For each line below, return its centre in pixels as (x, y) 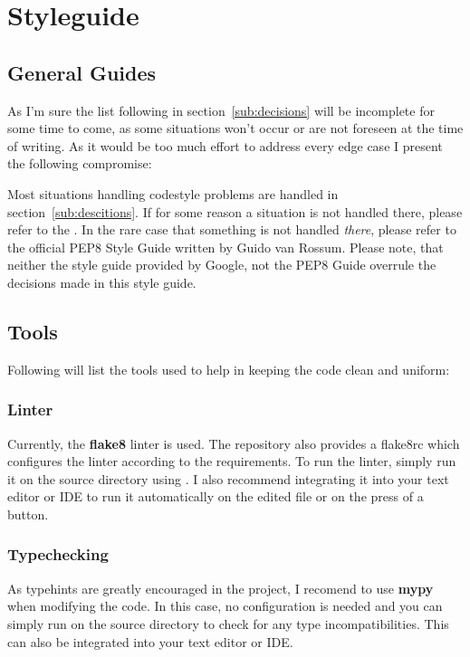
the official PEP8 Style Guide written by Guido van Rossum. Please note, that (225, 247)
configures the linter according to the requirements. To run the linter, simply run (232, 461)
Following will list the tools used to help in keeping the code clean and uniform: (229, 369)
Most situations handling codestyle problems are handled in (173, 193)
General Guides (82, 72)
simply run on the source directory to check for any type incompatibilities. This (228, 623)
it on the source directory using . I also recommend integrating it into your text (228, 478)
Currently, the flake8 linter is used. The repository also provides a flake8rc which (234, 443)
